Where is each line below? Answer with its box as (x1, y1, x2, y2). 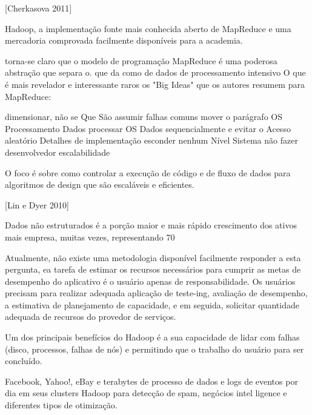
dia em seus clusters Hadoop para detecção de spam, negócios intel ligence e (5, 387, 287, 399)
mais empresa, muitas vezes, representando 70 (5, 230, 175, 243)
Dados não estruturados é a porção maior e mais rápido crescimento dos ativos (5, 219, 297, 231)
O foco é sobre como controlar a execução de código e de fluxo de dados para (5, 166, 291, 179)
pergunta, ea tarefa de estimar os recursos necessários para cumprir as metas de (5, 263, 301, 276)
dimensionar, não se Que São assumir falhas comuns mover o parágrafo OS (5, 110, 282, 123)
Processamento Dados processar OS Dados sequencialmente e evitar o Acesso (5, 122, 291, 134)
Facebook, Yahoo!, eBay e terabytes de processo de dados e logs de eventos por (5, 374, 298, 387)
